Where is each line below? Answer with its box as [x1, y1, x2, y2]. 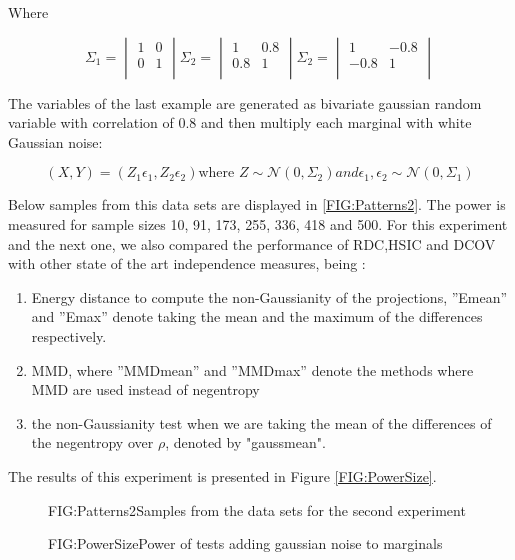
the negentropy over [31, 432, 154, 453]
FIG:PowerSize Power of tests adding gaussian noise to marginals [48, 533, 443, 554]
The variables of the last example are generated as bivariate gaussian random [8, 92, 482, 113]
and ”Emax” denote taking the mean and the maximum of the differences [31, 306, 483, 327]
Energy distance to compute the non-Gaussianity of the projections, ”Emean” [31, 286, 508, 307]
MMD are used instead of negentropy [31, 379, 260, 400]
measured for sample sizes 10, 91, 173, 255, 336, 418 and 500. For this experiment [8, 213, 508, 234]
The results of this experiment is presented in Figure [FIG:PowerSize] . [8, 465, 437, 486]
